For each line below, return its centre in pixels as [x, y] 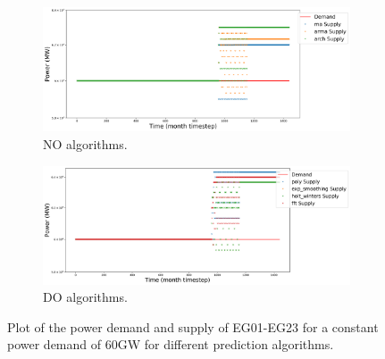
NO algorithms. [85, 144]
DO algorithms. [85, 297]
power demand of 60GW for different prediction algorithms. [171, 344]
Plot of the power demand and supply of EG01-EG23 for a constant [193, 326]
